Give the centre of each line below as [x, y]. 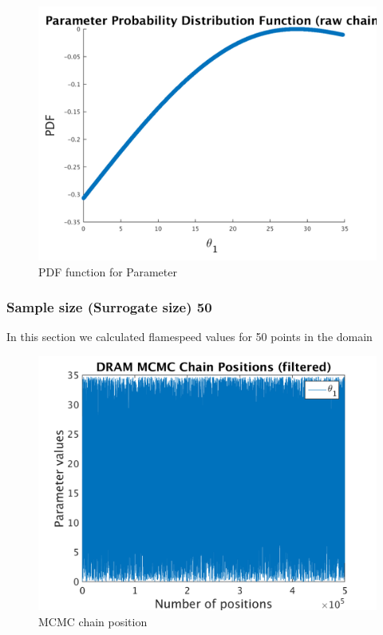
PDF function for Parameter [108, 271]
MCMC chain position [93, 621]
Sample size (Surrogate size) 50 [109, 307]
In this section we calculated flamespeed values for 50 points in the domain [190, 337]
